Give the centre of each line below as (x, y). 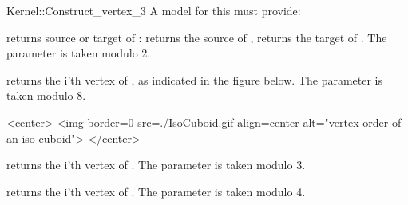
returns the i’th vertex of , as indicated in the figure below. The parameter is (195, 79)
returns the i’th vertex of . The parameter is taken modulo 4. (156, 191)
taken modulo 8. (46, 95)
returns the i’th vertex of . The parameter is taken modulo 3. (156, 165)
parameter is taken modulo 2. (79, 53)
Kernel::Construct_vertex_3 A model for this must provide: (154, 10)
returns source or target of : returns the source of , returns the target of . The (197, 37)
